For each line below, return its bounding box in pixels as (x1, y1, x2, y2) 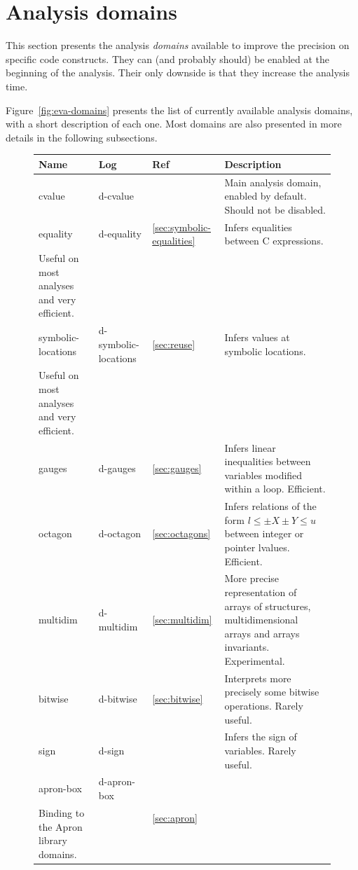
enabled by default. (224, 188, 307, 203)
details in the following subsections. (6, 130, 158, 144)
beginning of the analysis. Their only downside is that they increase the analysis (6, 65, 350, 80)
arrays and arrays (224, 626, 300, 640)
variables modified (224, 467, 303, 482)
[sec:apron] (152, 810, 198, 825)
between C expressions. (224, 233, 324, 248)
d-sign (98, 743, 125, 758)
